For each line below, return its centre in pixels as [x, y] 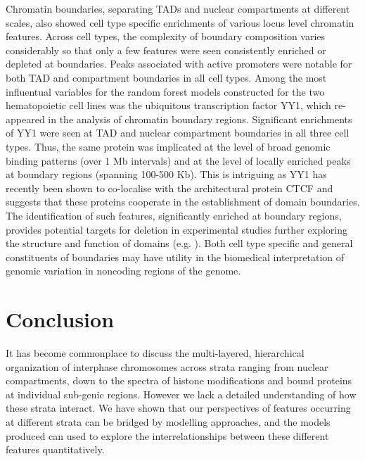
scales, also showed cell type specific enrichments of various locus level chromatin [180, 22]
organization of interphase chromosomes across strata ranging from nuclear [167, 366]
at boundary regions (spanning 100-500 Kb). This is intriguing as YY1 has [166, 174]
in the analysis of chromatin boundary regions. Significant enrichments [200, 119]
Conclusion [60, 319]
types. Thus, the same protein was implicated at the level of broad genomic [168, 146]
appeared [25, 119]
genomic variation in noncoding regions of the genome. [123, 271]
